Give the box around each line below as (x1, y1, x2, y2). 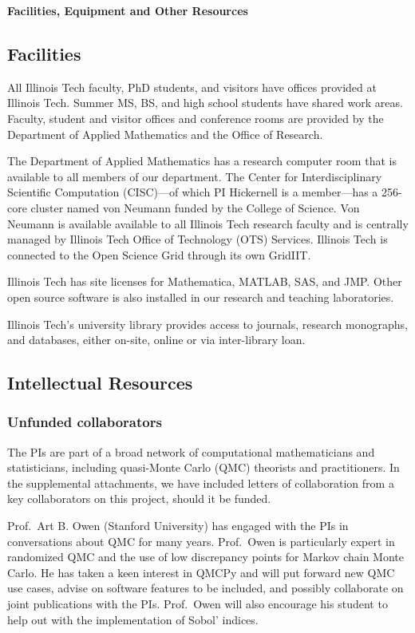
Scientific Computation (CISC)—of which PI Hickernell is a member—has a (7, 184, 378, 200)
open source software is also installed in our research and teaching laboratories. (7, 288, 394, 305)
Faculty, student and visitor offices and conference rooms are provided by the (7, 109, 384, 126)
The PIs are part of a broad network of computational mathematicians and (7, 443, 375, 460)
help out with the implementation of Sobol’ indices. (7, 611, 259, 627)
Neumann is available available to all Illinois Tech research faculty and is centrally (7, 215, 409, 231)
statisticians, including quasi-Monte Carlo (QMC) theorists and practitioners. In (7, 459, 400, 476)
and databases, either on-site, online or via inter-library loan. (7, 331, 306, 348)
